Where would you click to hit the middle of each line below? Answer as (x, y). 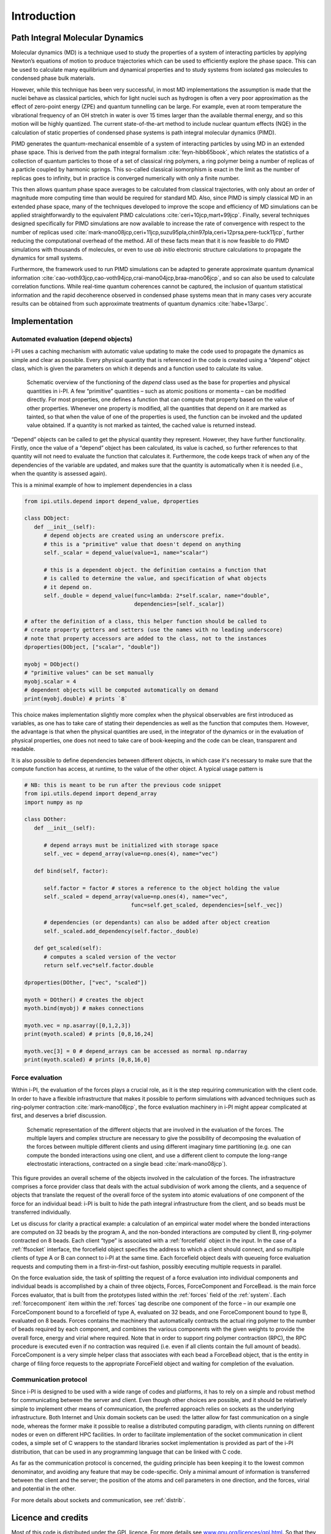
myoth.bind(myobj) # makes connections (84, 1008)
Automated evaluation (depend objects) (72, 339)
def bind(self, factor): (71, 871)
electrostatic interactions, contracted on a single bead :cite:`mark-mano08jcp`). (127, 1164)
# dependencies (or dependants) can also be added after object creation (157, 923)
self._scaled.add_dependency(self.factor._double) (121, 931)
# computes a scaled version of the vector (110, 957)
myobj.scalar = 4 (50, 681)
